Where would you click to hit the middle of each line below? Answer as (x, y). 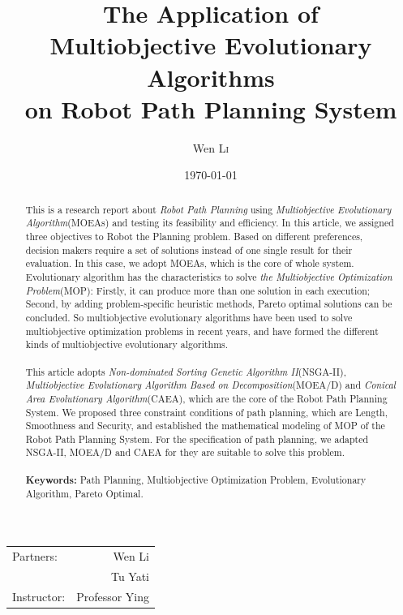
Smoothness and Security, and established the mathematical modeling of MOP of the (205, 426)
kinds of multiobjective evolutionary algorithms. (127, 344)
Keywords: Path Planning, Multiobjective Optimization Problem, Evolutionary (196, 480)
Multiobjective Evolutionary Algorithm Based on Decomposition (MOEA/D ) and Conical (210, 385)
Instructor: (39, 596)
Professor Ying (113, 596)
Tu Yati (130, 576)
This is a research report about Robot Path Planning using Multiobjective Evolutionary (208, 209)
